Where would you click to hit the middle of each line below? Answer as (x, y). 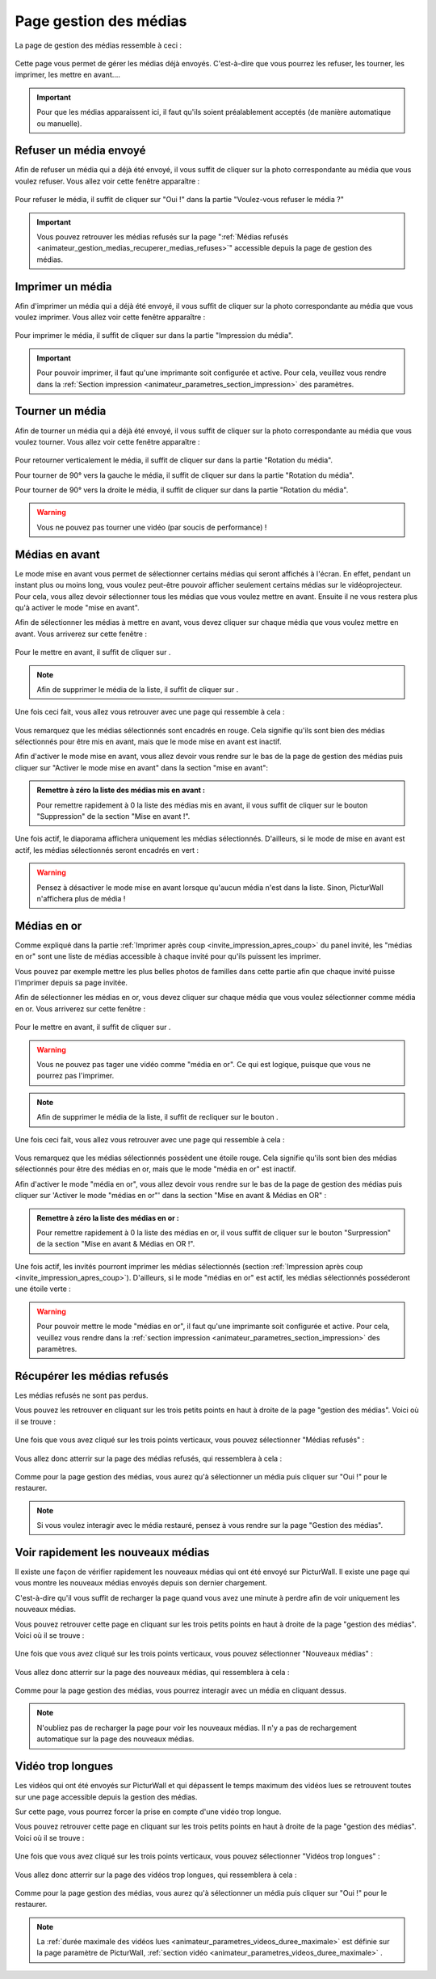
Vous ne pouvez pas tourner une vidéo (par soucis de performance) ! (152, 527)
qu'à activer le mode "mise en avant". (78, 607)
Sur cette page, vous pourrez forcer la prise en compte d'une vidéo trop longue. (148, 1812)
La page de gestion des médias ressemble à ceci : (98, 45)
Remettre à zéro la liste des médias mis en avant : (121, 790)
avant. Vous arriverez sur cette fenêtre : (81, 634)
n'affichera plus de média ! (81, 898)
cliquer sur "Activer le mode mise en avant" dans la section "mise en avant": (141, 767)
